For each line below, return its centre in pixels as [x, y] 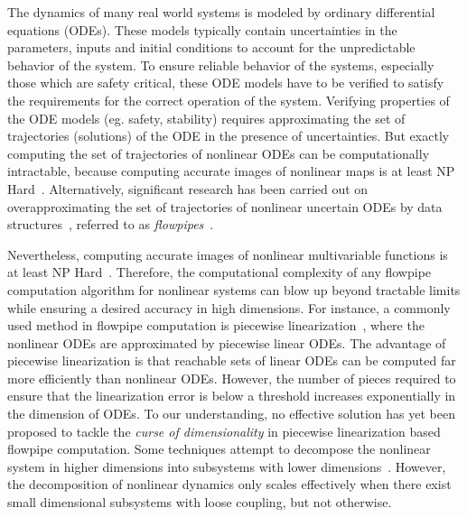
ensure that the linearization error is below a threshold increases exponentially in [232, 396]
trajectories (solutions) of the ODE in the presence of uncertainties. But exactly [229, 136]
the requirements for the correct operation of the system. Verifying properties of [229, 100]
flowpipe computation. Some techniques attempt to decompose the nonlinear [219, 449]
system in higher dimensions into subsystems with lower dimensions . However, [227, 466]
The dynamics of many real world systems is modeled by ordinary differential [221, 12]
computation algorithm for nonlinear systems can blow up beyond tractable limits [234, 289]
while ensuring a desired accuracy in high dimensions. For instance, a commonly [229, 307]
